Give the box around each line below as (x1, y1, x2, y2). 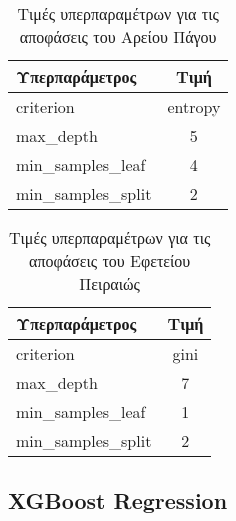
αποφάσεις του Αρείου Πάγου (19, 25, 217, 48)
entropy (167, 95, 221, 118)
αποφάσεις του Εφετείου (29, 249, 191, 272)
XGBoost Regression (8, 485, 228, 516)
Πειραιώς (79, 272, 140, 295)
